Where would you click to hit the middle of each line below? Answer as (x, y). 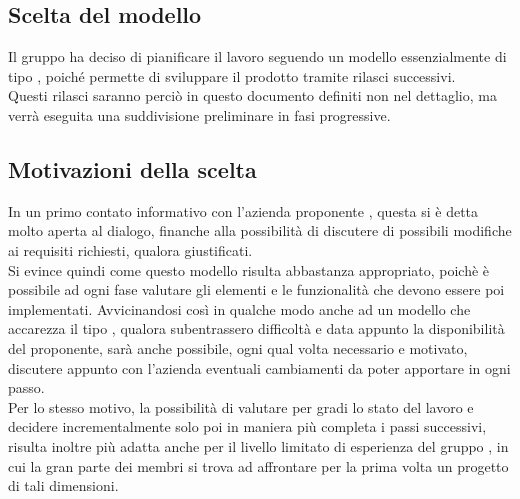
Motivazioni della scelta (132, 168)
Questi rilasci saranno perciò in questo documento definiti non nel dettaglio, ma (252, 95)
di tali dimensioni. (63, 485)
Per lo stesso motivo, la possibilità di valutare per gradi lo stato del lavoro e (241, 406)
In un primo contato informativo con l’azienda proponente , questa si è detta (243, 210)
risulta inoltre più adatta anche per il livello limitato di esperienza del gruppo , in (258, 445)
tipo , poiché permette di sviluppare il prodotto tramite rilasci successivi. (232, 75)
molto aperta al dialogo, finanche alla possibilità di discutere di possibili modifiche (260, 230)
